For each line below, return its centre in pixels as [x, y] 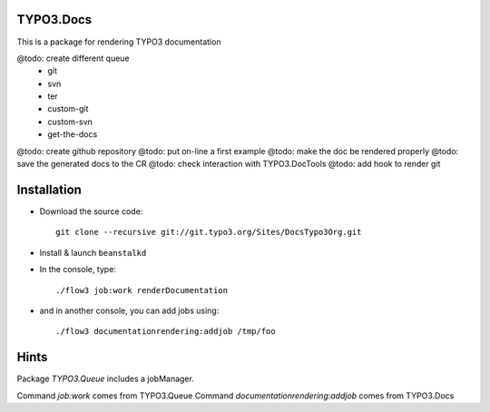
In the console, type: [78, 270]
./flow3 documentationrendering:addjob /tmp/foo [166, 332]
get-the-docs [73, 134]
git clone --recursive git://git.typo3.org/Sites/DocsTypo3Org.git [209, 232]
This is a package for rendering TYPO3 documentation [119, 42]
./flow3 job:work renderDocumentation [142, 290]
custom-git [68, 109]
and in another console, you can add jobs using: [129, 310]
